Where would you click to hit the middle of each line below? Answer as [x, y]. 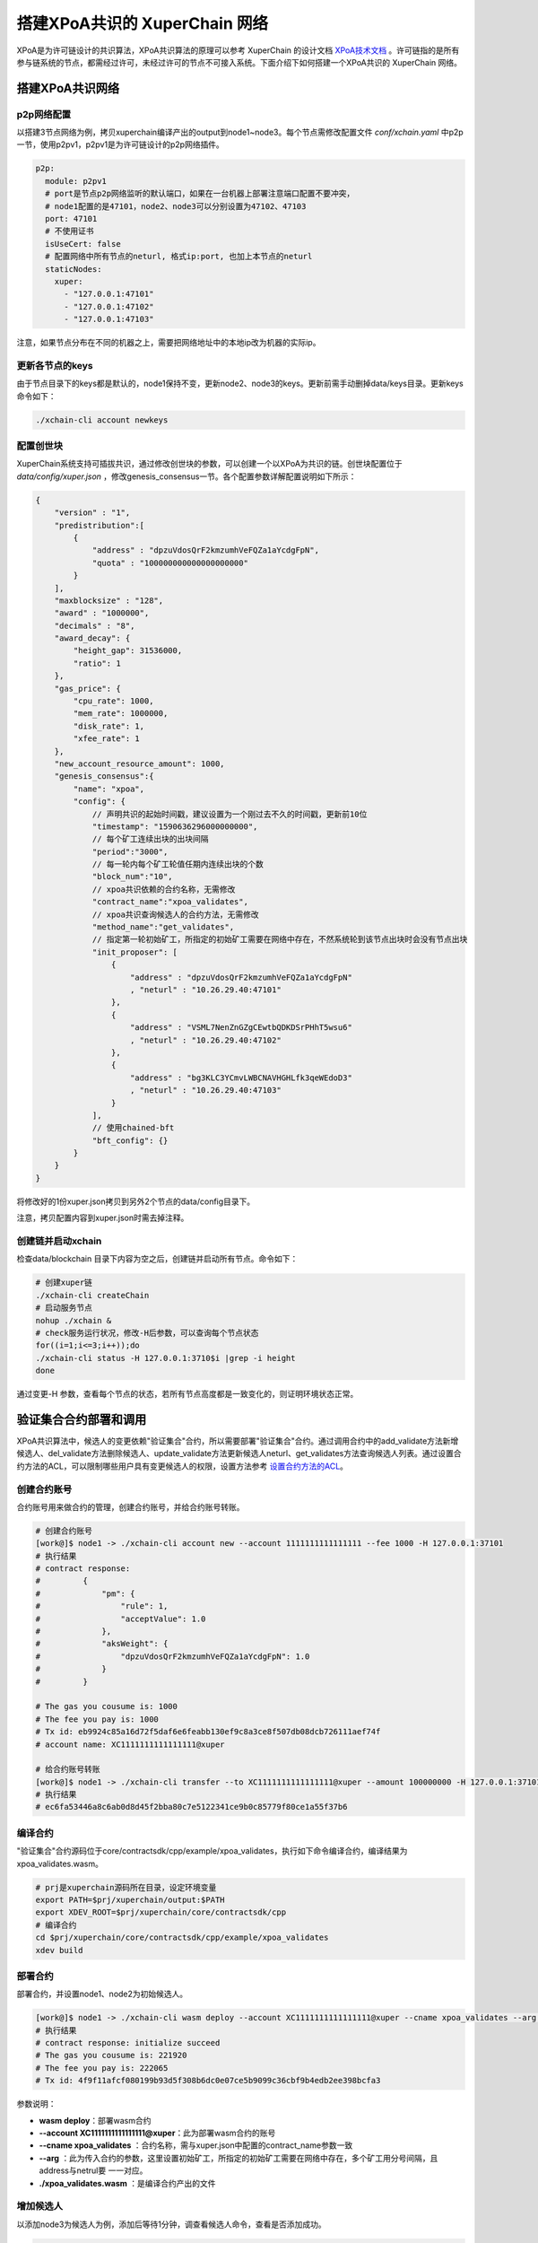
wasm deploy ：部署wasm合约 [95, 2120]
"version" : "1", [92, 513]
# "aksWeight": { [102, 1644]
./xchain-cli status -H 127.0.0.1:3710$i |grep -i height [165, 1358]
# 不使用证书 [69, 231]
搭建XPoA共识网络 [68, 88]
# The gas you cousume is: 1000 [107, 1706]
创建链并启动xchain [59, 1241]
